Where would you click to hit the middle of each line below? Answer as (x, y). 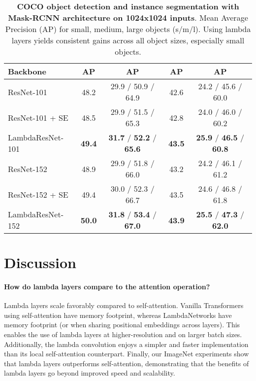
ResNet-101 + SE (38, 117)
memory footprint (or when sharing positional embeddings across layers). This (122, 325)
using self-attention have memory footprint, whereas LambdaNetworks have (118, 315)
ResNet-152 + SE (38, 194)
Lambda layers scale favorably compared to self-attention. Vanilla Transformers (124, 305)
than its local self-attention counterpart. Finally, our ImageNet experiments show (127, 354)
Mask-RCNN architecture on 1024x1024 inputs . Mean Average (128, 17)
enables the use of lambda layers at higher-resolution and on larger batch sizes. (123, 334)
